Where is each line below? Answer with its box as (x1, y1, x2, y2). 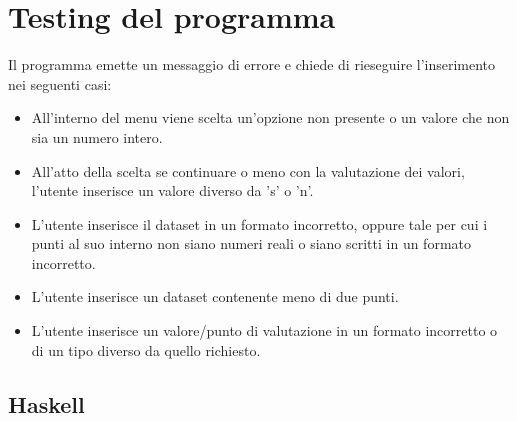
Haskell (8, 388, 85, 419)
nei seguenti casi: (8, 73, 112, 94)
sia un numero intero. (31, 126, 163, 147)
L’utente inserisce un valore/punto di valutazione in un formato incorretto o (31, 320, 498, 341)
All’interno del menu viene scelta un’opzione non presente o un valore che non (31, 107, 510, 128)
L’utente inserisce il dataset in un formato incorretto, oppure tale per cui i (31, 213, 488, 234)
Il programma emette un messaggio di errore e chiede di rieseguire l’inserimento (8, 54, 496, 75)
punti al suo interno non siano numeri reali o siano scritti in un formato (31, 233, 472, 254)
